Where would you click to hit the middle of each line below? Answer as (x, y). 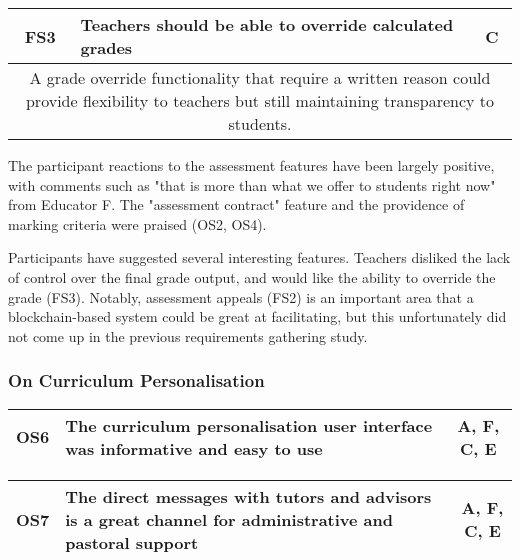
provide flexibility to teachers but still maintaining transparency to (260, 100)
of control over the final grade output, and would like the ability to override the (252, 276)
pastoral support (132, 542)
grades (106, 47)
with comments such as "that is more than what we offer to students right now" (252, 184)
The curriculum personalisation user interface (249, 425)
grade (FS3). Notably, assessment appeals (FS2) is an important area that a (241, 296)
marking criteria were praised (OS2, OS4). (137, 223)
